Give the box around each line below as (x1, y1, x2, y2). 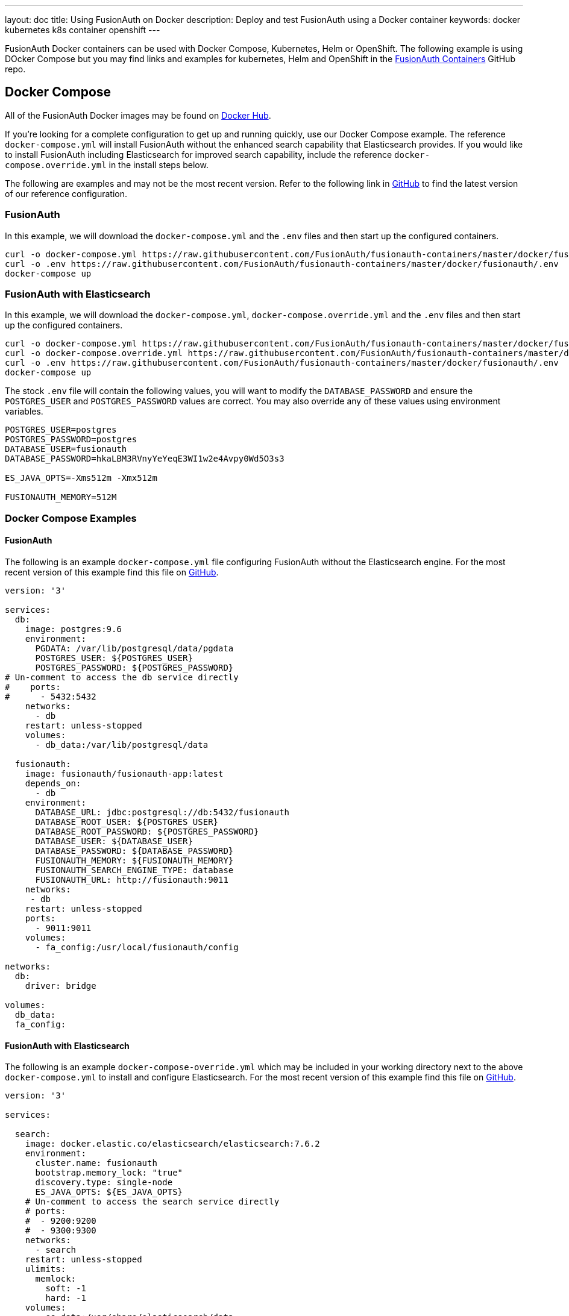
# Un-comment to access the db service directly (5, 672, 239, 682)
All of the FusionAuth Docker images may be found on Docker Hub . (5, 110, 271, 121)
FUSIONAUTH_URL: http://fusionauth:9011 (35, 874, 228, 885)
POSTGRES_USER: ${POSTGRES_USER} (35, 653, 193, 663)
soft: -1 (45, 1283, 86, 1294)
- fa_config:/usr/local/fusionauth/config (35, 942, 239, 952)
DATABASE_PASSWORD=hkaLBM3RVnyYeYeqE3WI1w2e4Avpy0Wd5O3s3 (5, 454, 284, 464)
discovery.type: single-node (35, 1177, 173, 1188)
